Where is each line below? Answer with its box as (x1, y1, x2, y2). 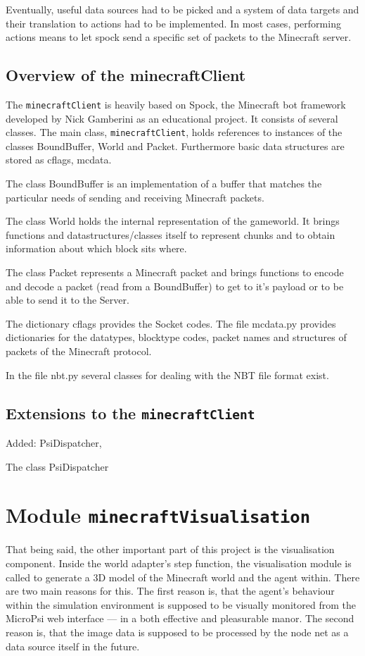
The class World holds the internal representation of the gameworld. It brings (6, 213, 340, 228)
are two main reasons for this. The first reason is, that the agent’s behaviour (6, 583, 335, 598)
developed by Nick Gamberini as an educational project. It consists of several (6, 111, 338, 125)
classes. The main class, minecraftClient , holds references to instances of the (6, 125, 342, 140)
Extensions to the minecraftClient (6, 402, 255, 423)
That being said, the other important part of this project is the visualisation (6, 542, 335, 557)
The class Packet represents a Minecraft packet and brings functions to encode (6, 265, 344, 280)
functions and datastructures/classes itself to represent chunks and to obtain (6, 227, 335, 242)
